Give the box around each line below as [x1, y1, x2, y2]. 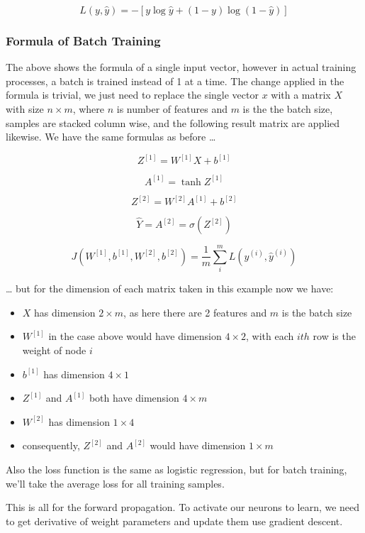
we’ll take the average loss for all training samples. [6, 476, 225, 490]
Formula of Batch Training [6, 31, 161, 49]
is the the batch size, [242, 101, 333, 116]
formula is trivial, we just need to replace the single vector [6, 87, 259, 102]
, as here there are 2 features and [123, 304, 267, 319]
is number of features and [116, 101, 228, 116]
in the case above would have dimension [48, 329, 222, 344]
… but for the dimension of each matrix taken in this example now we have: [6, 281, 334, 296]
